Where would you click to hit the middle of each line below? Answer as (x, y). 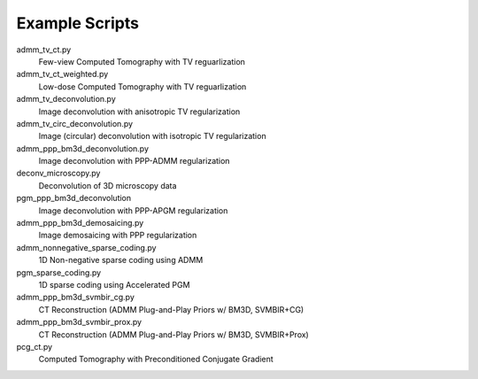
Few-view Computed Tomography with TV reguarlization (142, 61)
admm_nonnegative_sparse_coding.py (86, 247)
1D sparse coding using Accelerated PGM (114, 284)
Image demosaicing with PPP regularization (118, 236)
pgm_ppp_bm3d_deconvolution (74, 198)
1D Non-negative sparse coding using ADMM (121, 260)
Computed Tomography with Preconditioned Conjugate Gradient (156, 360)
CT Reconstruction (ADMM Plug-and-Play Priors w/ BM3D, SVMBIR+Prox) (173, 334)
